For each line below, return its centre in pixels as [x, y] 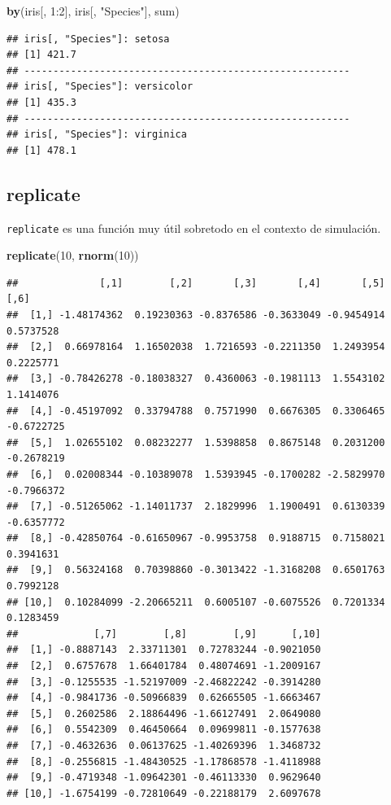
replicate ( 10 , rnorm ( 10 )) [73, 255]
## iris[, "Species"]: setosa [88, 39]
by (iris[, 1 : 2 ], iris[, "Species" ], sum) [93, 11]
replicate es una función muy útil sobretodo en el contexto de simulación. [194, 227]
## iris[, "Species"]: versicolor [100, 87]
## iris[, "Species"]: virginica [97, 135]
